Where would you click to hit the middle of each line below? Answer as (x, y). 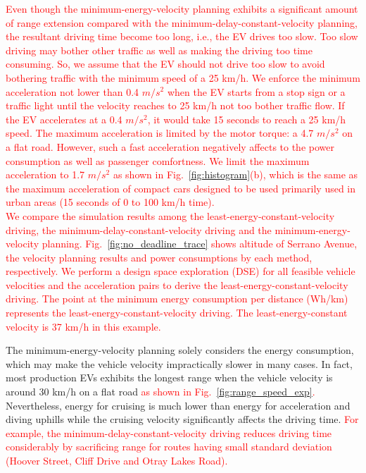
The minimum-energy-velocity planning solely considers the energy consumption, (180, 350)
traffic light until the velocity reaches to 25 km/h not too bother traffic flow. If (175, 105)
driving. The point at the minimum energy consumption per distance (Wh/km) (177, 299)
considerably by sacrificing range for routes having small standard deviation (169, 447)
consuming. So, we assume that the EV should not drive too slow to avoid (165, 64)
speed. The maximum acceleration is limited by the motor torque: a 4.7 (160, 133)
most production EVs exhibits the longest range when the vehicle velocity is (169, 377)
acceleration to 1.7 (45, 174)
